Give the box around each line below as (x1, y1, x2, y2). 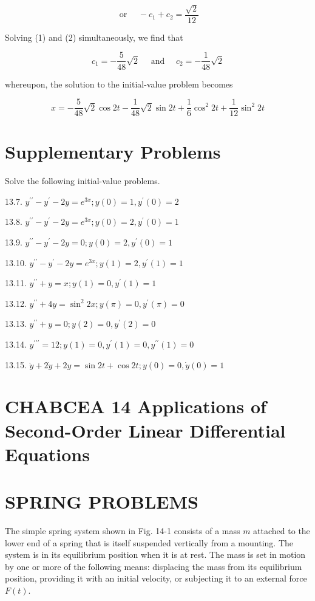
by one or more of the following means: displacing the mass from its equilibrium (5, 560, 302, 572)
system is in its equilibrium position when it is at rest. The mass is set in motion (5, 548, 306, 561)
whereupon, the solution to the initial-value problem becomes (5, 77, 233, 90)
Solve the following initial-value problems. (5, 174, 160, 187)
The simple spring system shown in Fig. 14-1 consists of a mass (5, 524, 240, 537)
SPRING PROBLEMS (5, 489, 198, 514)
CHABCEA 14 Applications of (5, 394, 266, 419)
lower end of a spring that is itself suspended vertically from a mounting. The (5, 536, 293, 549)
